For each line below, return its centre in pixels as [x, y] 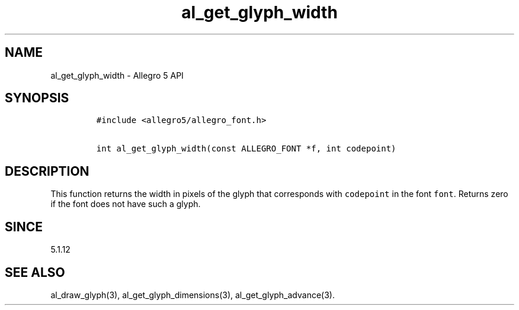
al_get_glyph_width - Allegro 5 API [117, 75]
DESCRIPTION [47, 171]
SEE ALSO [35, 272]
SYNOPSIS [37, 98]
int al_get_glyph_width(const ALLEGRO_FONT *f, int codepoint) [246, 149]
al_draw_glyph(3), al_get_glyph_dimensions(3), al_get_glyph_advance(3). [193, 295]
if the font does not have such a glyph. [126, 204]
